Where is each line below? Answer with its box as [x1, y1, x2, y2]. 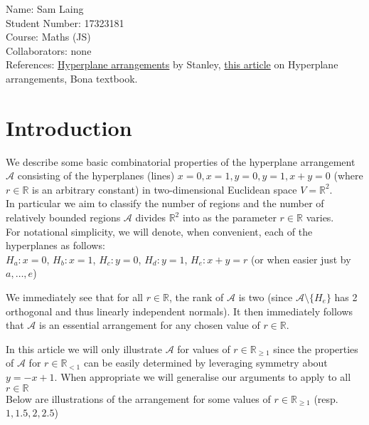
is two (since [238, 290, 293, 305]
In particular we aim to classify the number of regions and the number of [6, 196, 324, 211]
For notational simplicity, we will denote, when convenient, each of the [6, 224, 313, 238]
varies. [306, 210, 334, 225]
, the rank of [169, 290, 224, 305]
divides [135, 210, 166, 225]
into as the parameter [182, 210, 277, 225]
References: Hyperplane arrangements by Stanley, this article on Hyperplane [6, 57, 338, 72]
